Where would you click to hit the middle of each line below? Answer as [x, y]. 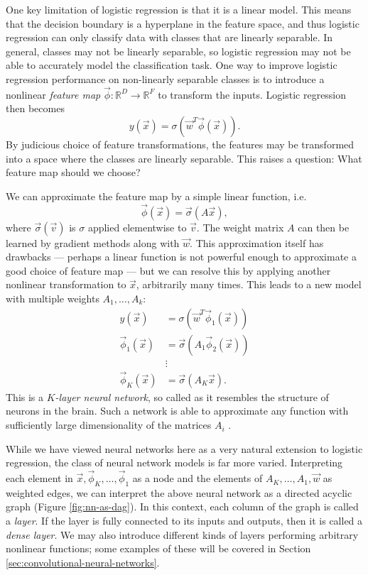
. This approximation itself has [257, 242]
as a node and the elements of [197, 478]
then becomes [35, 108]
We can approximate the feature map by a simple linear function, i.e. [156, 196]
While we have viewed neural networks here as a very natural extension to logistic [184, 448]
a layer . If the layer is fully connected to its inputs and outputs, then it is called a [184, 521]
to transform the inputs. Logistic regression [252, 94]
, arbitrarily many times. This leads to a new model [249, 284]
